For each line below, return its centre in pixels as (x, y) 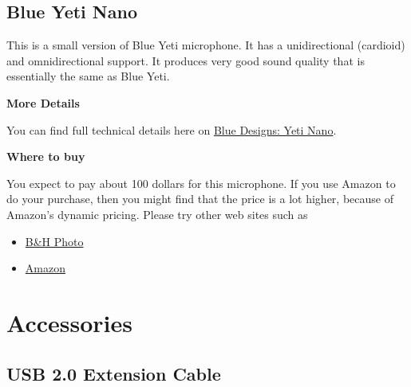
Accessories (70, 322)
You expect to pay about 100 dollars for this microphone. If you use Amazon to (201, 183)
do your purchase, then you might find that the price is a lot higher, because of (200, 199)
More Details (43, 102)
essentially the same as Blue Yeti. (88, 76)
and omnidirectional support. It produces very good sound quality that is (186, 60)
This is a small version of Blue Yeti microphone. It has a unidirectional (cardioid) (206, 45)
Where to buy (46, 156)
